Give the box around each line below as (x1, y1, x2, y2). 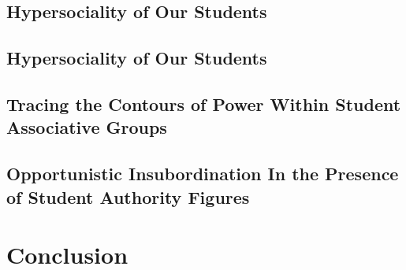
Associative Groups (6, 115, 167, 139)
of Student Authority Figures (6, 184, 250, 209)
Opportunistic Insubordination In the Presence (6, 161, 399, 186)
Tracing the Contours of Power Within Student (6, 91, 401, 116)
